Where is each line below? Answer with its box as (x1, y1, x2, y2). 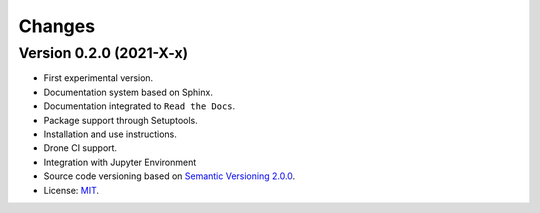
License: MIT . (43, 184, 100, 196)
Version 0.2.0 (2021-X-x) (18, 44, 189, 62)
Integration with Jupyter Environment (43, 156, 197, 168)
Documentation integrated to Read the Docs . (43, 100, 236, 112)
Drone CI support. (43, 142, 118, 154)
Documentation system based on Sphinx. (43, 86, 214, 98)
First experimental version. (43, 72, 154, 84)
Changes (18, 15, 95, 37)
